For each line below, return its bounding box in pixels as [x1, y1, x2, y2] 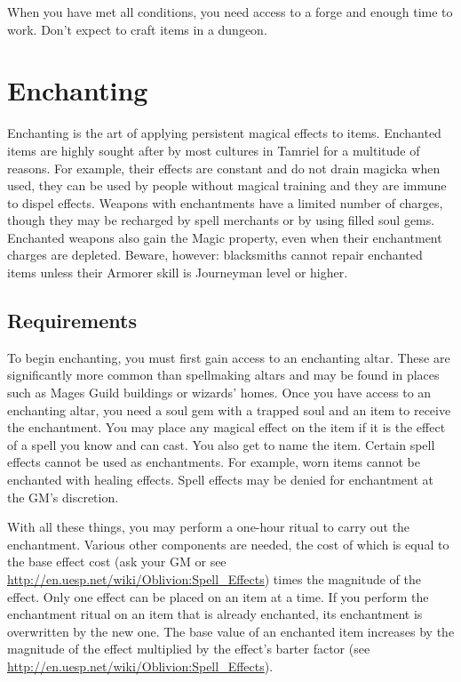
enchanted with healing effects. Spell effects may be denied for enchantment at [7, 470, 434, 489]
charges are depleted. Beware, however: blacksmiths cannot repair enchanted [7, 245, 423, 264]
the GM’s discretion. [7, 487, 119, 506]
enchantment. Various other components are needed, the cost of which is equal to [7, 534, 449, 553]
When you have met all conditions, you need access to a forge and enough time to [7, 3, 453, 20]
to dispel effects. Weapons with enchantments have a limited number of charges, [7, 193, 443, 212]
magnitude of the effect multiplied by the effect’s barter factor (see [7, 639, 370, 658]
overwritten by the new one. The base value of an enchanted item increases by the [7, 622, 455, 640]
